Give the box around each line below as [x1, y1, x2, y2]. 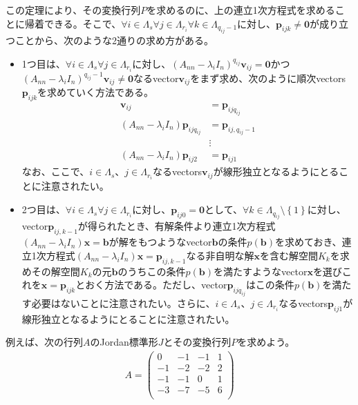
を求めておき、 [274, 235, 342, 249]
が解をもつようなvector [109, 235, 212, 249]
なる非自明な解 [186, 248, 254, 262]
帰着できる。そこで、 [24, 16, 122, 30]
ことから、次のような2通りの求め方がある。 [15, 33, 214, 47]
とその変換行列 [163, 335, 232, 349]
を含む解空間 [259, 248, 318, 262]
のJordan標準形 [90, 335, 158, 349]
